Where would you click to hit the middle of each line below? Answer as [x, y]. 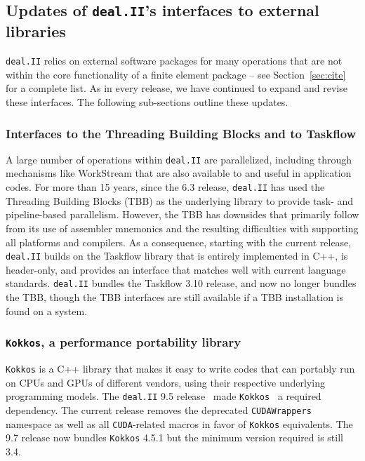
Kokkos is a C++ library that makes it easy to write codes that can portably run [180, 368]
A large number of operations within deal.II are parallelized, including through [179, 159]
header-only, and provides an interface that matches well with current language [176, 269]
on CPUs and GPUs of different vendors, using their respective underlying [165, 382]
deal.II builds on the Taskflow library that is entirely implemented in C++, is [177, 256]
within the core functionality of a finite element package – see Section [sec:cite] [176, 74]
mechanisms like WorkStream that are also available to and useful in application [179, 173]
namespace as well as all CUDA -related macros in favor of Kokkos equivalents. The [179, 423]
